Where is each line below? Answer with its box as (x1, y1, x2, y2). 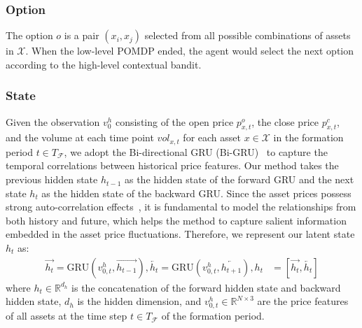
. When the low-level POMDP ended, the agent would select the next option (25, 43, 354, 58)
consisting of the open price (115, 114, 234, 129)
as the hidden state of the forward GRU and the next (124, 172, 354, 187)
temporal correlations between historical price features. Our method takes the (6, 158, 339, 173)
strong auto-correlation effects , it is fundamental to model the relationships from (6, 199, 356, 214)
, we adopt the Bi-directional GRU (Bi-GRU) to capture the (64, 144, 328, 159)
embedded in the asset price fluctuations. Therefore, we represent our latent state (6, 227, 355, 241)
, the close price (251, 114, 319, 129)
